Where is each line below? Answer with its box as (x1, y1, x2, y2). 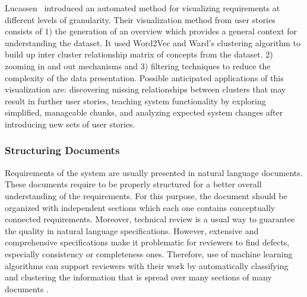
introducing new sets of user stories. (5, 117, 135, 130)
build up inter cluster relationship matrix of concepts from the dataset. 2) (5, 48, 273, 60)
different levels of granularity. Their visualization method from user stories (5, 13, 276, 25)
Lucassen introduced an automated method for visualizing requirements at (5, 2, 280, 14)
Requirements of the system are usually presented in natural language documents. (5, 166, 303, 178)
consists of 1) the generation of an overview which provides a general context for (5, 25, 297, 37)
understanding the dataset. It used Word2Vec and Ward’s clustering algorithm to (5, 36, 301, 49)
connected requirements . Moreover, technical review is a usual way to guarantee (5, 213, 295, 225)
